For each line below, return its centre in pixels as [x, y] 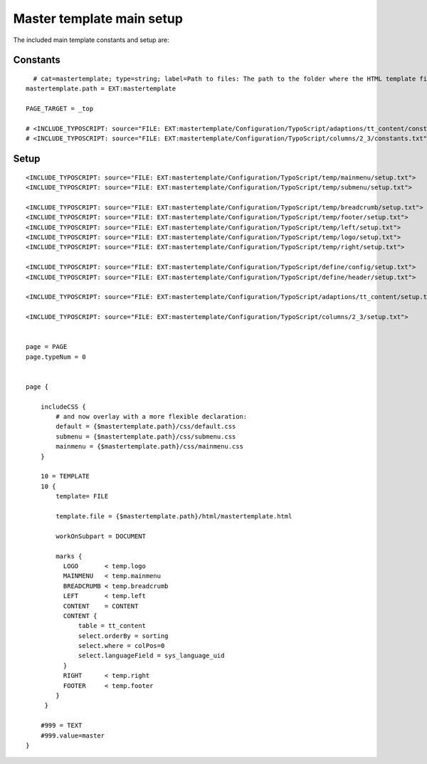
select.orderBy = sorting [123, 636]
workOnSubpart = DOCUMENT [101, 536]
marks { [69, 556]
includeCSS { [63, 407]
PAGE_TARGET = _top [60, 109]
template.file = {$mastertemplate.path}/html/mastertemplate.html [174, 516]
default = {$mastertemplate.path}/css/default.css [146, 427]
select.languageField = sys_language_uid [152, 656]
